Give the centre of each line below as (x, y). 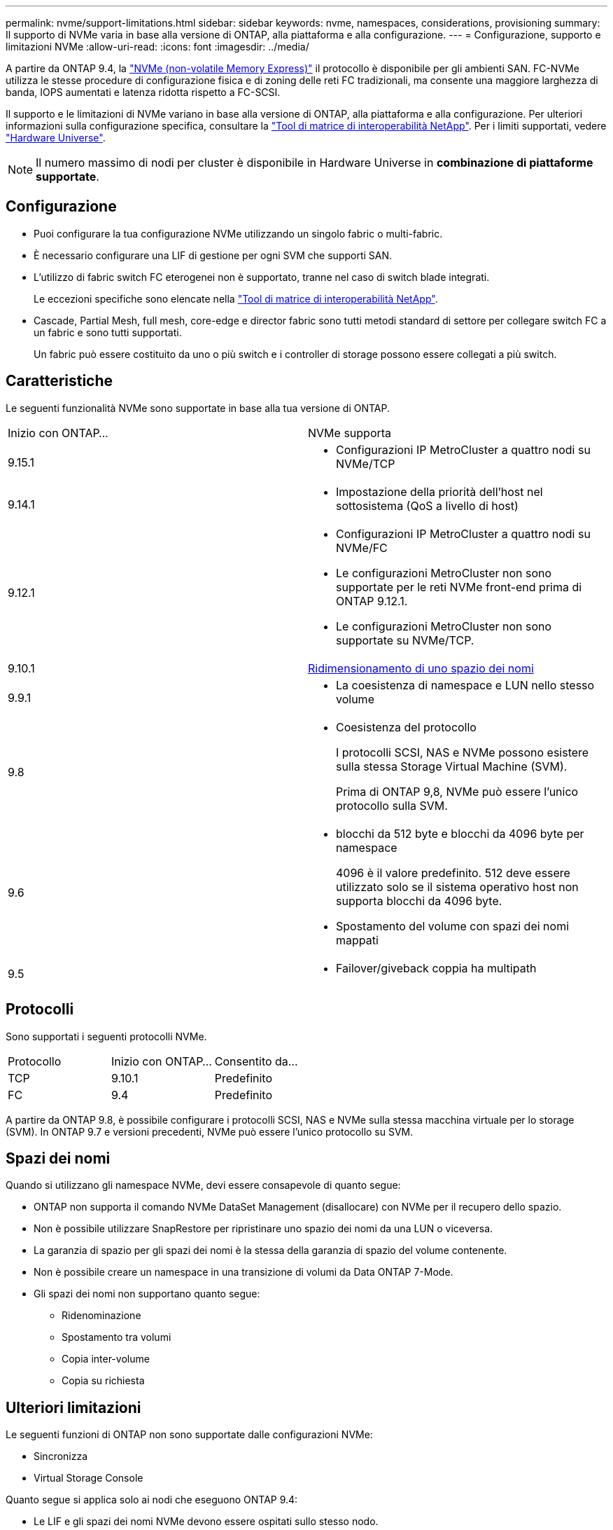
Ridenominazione (101, 1316)
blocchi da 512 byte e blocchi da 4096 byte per (460, 833)
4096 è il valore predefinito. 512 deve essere (453, 873)
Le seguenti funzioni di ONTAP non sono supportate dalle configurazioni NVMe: (189, 1435)
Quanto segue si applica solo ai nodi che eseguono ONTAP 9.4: (152, 1500)
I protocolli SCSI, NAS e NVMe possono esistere (463, 752)
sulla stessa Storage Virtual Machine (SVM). (452, 766)
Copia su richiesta (103, 1381)
